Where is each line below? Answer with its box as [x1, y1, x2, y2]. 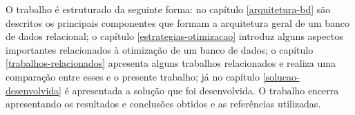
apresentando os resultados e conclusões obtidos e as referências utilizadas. [6, 96, 321, 111]
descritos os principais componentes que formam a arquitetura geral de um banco [6, 15, 349, 30]
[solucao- [262, 69, 300, 83]
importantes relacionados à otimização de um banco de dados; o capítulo [6, 42, 314, 56]
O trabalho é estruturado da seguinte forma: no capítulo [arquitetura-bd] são [6, 2, 331, 16]
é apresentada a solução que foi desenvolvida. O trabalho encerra [64, 83, 339, 97]
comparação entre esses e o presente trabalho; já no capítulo [6, 69, 260, 83]
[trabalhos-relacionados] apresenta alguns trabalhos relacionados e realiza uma [6, 56, 336, 70]
